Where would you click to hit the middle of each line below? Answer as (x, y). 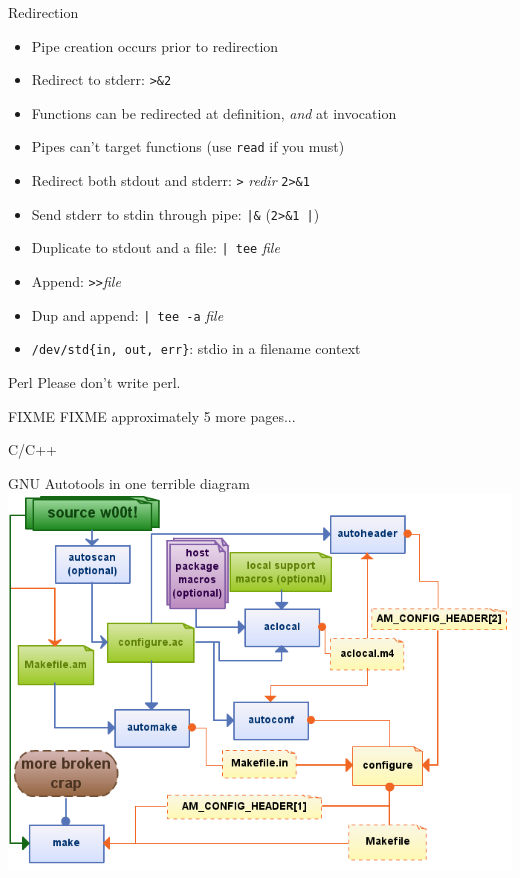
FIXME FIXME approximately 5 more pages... (152, 415)
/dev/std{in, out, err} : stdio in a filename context (196, 348)
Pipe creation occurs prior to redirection (155, 45)
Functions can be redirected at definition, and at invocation (214, 112)
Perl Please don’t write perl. (94, 382)
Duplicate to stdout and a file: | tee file (155, 247)
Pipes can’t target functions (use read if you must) (188, 146)
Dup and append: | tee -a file (127, 314)
